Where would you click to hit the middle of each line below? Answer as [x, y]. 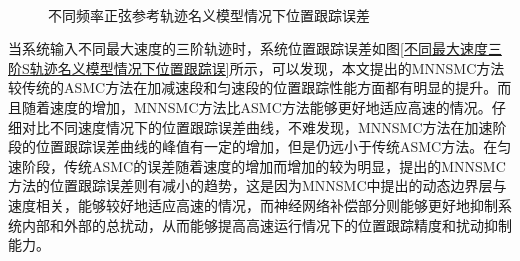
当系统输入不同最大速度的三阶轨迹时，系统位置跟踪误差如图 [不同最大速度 [248, 48]
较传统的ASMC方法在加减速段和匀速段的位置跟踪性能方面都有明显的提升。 [253, 87]
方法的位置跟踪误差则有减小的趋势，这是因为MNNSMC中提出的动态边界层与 [257, 185]
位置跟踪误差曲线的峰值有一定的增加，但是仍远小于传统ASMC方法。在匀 [273, 146]
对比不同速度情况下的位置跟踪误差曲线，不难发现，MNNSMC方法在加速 [257, 126]
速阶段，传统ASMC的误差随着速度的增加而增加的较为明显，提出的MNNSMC [257, 165]
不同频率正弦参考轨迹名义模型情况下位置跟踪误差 [209, 14]
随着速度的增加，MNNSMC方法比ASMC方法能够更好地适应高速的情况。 [256, 106]
